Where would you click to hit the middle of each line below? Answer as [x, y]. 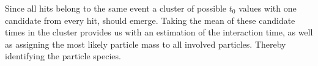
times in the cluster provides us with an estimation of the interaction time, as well [159, 32]
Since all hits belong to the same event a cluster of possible [116, 8]
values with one [268, 8]
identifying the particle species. [63, 56]
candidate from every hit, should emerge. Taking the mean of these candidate [150, 20]
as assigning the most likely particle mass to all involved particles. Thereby [146, 44]
